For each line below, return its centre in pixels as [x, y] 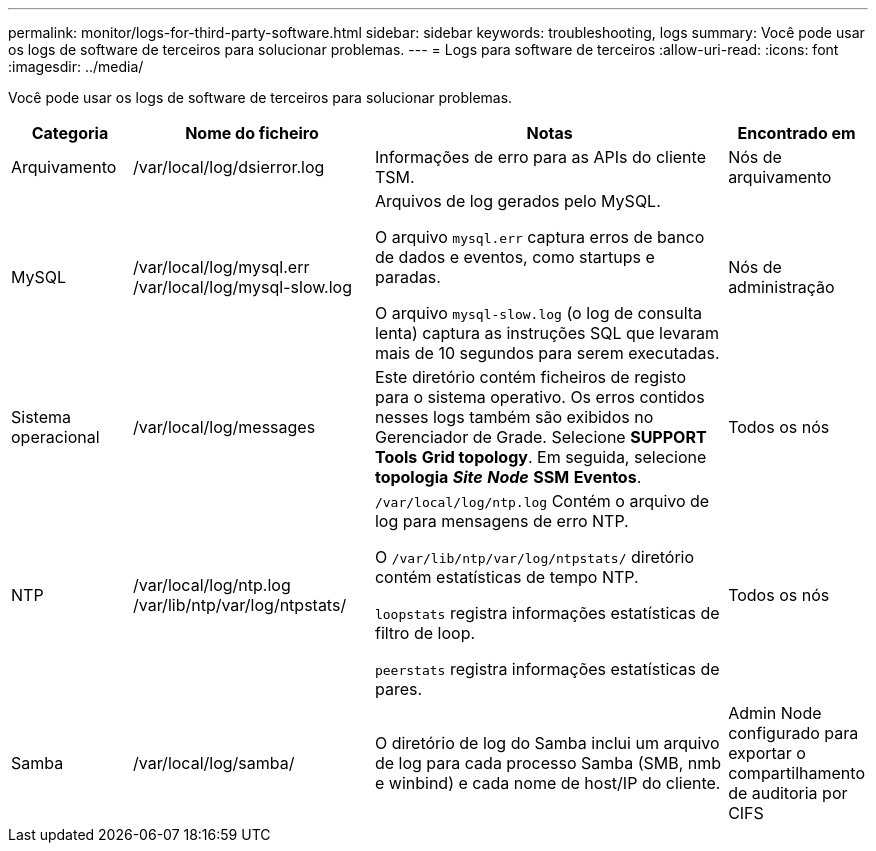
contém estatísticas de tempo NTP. [506, 577]
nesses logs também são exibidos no [514, 417]
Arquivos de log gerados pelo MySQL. [517, 201]
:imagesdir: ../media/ [76, 66]
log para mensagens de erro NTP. [501, 521]
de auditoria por [788, 793]
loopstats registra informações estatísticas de [547, 613]
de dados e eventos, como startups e [514, 257]
